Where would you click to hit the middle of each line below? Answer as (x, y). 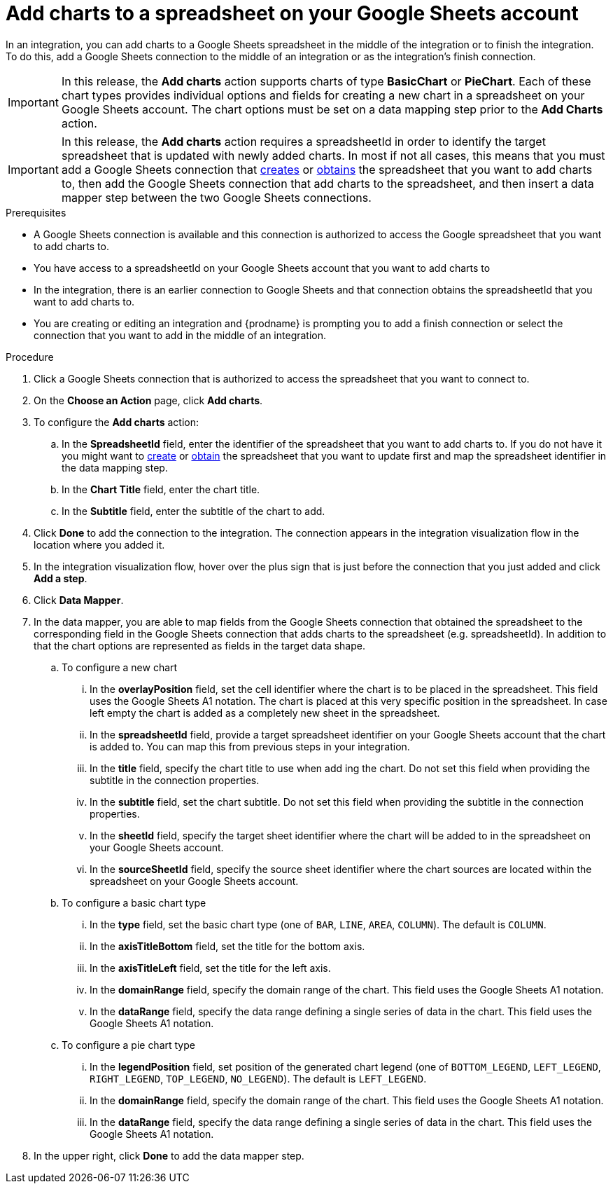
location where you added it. (99, 544)
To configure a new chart (120, 667)
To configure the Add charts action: (116, 422)
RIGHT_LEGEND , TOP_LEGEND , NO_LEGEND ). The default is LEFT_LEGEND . (258, 1078)
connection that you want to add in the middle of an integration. (180, 335)
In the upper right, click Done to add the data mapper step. (169, 1155)
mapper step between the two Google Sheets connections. (216, 197)
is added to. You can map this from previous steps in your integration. (250, 746)
